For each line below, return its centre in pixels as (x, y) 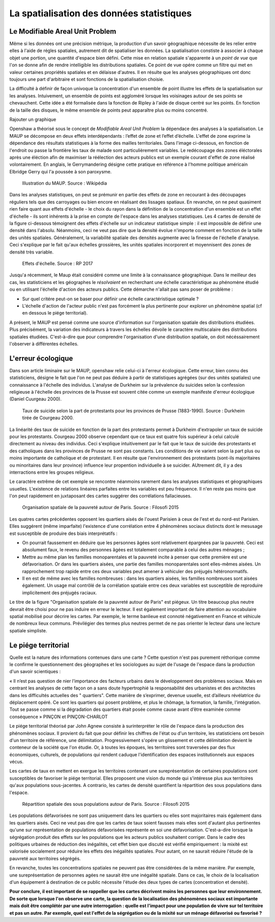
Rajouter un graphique (33, 119)
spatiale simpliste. (28, 630)
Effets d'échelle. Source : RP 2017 (58, 263)
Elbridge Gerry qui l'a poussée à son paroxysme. (61, 171)
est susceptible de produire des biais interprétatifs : (63, 533)
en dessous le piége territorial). (55, 313)
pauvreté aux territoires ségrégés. (45, 858)
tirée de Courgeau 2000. (48, 418)
